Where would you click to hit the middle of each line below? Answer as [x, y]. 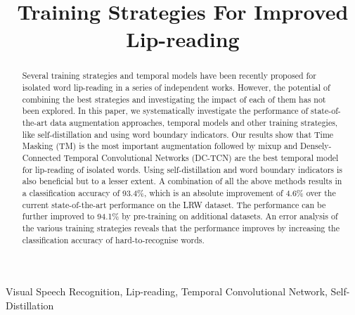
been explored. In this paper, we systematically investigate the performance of [165, 111]
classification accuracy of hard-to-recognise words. [113, 239]
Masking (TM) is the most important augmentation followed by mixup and [160, 146]
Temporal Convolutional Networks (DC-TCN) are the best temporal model [201, 157]
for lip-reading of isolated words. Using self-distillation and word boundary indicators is [182, 169]
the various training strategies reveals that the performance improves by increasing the [181, 227]
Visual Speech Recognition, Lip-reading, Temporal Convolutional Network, [167, 291]
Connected [41, 157]
